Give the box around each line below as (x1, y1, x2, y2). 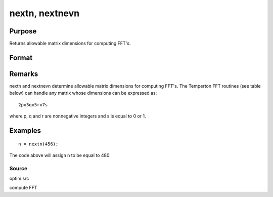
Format (9, 53, 33, 62)
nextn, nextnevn (9, 8, 80, 19)
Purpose (9, 27, 37, 35)
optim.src (9, 175, 29, 182)
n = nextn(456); (18, 141, 59, 147)
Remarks (9, 69, 38, 78)
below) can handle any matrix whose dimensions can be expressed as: (9, 90, 157, 96)
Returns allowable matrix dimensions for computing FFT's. (9, 41, 131, 47)
